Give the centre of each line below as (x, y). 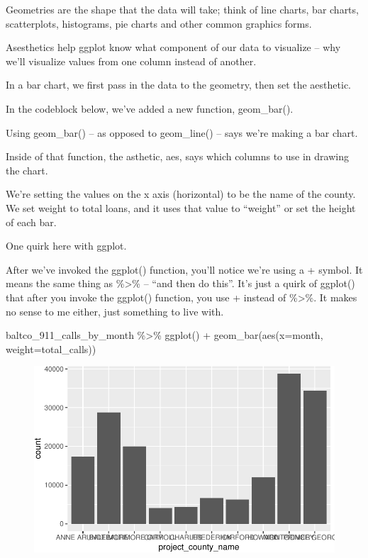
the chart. (27, 170)
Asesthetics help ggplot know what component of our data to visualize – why (173, 47)
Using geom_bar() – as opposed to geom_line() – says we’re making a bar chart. (182, 132)
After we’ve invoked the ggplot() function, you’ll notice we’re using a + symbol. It (184, 269)
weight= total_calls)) (51, 348)
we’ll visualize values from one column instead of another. (131, 61)
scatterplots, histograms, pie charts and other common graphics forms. (159, 23)
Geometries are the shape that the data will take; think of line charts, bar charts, (182, 9)
